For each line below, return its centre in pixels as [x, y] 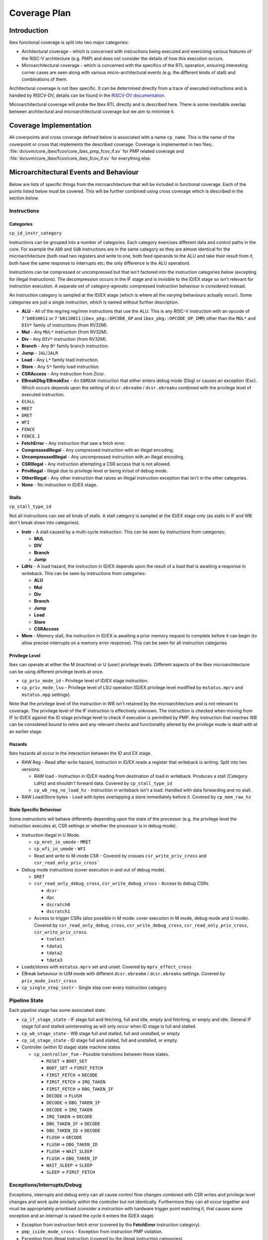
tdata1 [54, 946]
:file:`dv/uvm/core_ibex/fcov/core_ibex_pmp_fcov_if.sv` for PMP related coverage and [97, 151]
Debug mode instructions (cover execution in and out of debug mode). [94, 869]
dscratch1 [58, 911]
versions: [31, 769]
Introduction [29, 31]
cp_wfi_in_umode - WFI [60, 849]
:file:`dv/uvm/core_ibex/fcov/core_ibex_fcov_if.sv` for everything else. [80, 158]
